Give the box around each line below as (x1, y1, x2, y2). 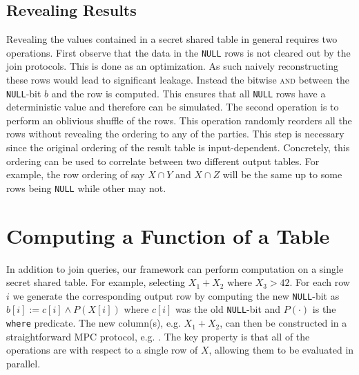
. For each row (289, 275, 350, 289)
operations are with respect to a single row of (6, 343, 198, 357)
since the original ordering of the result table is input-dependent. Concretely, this (6, 140, 350, 155)
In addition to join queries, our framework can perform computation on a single (6, 261, 344, 276)
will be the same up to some (222, 167, 342, 182)
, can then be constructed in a (220, 316, 347, 330)
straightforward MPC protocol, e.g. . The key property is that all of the (6, 329, 310, 343)
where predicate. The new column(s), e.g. (6, 316, 181, 330)
